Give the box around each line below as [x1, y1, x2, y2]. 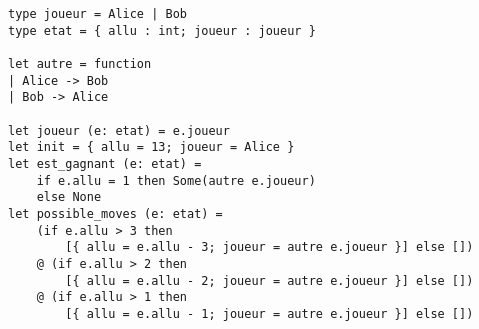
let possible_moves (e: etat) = [8, 206, 223, 221]
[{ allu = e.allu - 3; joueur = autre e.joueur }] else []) [65, 240, 474, 255]
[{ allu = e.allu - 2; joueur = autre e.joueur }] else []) [65, 273, 474, 288]
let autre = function [8, 56, 152, 71]
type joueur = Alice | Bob [8, 7, 187, 21]
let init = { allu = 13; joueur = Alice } [8, 140, 295, 155]
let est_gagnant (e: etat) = [8, 156, 202, 171]
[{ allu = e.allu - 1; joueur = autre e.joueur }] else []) [65, 306, 474, 321]
